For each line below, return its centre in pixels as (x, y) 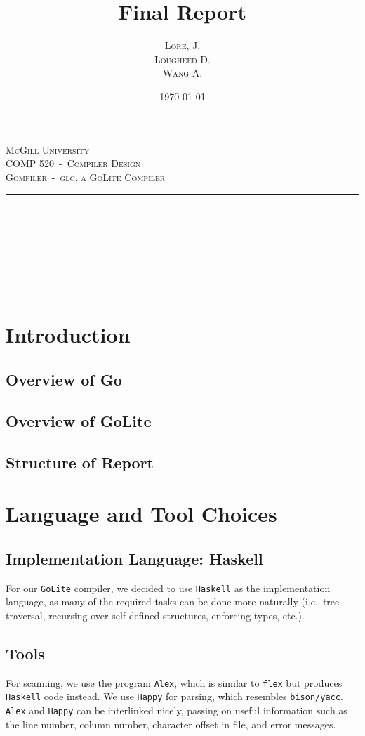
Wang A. (182, 73)
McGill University (47, 149)
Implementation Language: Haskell (134, 558)
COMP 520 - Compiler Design (73, 163)
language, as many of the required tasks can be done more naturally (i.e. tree (173, 602)
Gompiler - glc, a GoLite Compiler (86, 177)
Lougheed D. (182, 59)
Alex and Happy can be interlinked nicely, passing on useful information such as (177, 710)
